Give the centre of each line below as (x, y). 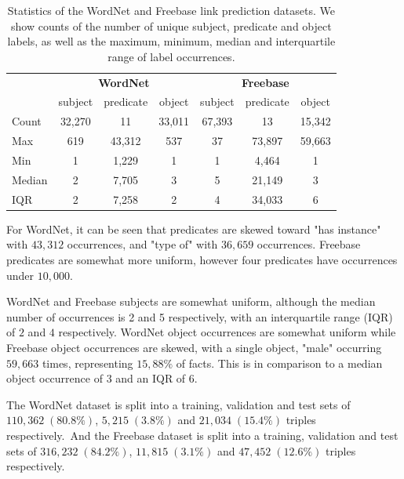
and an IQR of (151, 378)
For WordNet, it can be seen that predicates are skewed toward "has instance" (194, 229)
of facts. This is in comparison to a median (279, 363)
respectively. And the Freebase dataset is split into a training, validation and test (202, 435)
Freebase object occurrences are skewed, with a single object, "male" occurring (194, 347)
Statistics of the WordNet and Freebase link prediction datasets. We (171, 10)
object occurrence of (55, 378)
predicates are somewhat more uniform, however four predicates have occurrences (202, 259)
